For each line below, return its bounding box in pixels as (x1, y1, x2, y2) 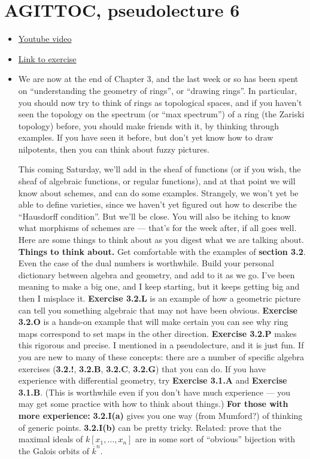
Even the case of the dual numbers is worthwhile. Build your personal (18, 257, 274, 269)
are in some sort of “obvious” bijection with (135, 433, 296, 445)
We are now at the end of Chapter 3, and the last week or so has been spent (18, 72, 299, 85)
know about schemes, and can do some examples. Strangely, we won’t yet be (18, 186, 299, 199)
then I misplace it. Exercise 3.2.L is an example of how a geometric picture (18, 292, 301, 304)
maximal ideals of (18, 433, 83, 445)
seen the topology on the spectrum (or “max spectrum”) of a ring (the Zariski (18, 108, 305, 120)
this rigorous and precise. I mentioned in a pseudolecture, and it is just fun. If (18, 339, 304, 351)
